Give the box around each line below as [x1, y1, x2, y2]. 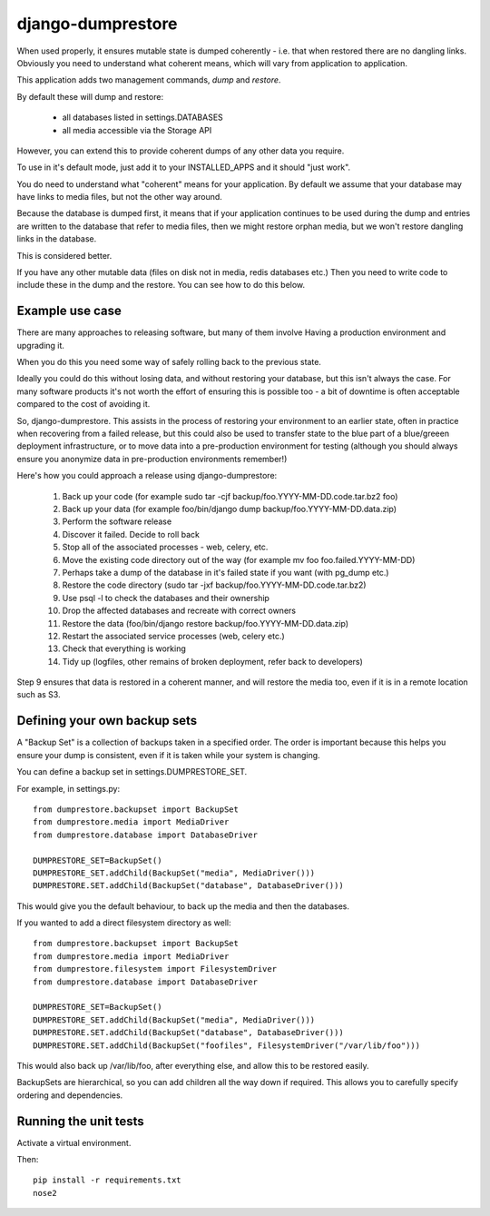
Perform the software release [62, 516, 172, 527]
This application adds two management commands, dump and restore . [16, 74, 281, 85]
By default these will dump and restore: [16, 91, 163, 102]
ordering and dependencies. [16, 1090, 123, 1101]
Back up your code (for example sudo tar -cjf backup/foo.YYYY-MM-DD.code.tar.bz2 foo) [62, 490, 398, 501]
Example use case [16, 303, 122, 319]
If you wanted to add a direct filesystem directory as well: [16, 917, 231, 928]
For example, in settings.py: [16, 783, 121, 794]
